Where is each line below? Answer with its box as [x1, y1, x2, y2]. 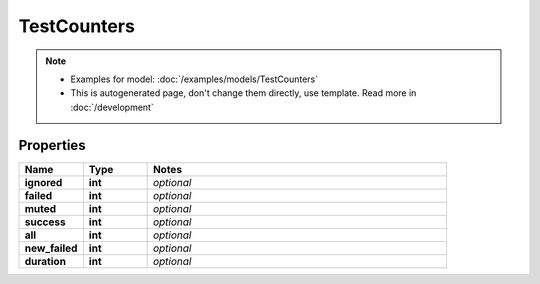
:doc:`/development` [70, 101, 154, 113]
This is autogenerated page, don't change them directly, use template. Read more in [70, 87, 417, 99]
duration [24, 254, 67, 268]
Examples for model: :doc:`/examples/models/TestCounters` [70, 73, 319, 85]
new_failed [24, 241, 78, 255]
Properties [18, 136, 86, 154]
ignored [24, 175, 63, 189]
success [24, 215, 66, 229]
